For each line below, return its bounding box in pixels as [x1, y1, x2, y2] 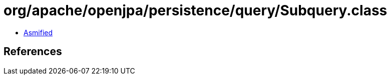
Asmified [24, 28, 53, 37]
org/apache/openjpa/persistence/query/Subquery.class [4, 2, 387, 19]
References [4, 45, 62, 58]
